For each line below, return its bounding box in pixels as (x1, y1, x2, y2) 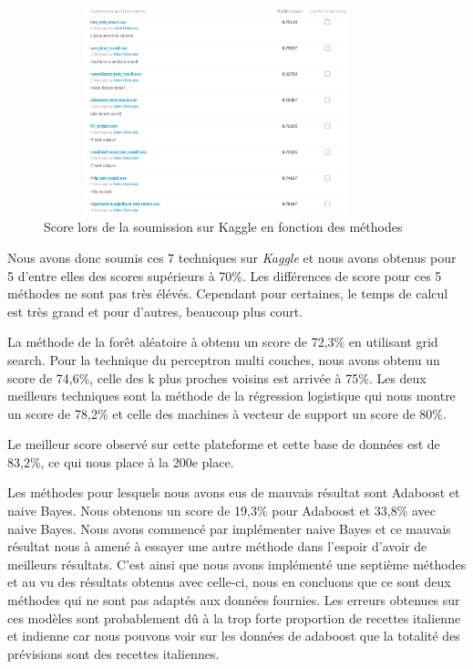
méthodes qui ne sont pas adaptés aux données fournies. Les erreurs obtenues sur (7, 591, 460, 610)
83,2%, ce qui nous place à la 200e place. (7, 452, 234, 471)
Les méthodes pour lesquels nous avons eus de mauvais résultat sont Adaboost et (7, 483, 460, 502)
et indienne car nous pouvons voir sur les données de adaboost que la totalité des (7, 626, 460, 645)
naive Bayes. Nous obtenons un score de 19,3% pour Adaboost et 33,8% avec (7, 501, 436, 520)
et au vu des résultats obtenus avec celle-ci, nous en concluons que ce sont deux (7, 572, 451, 591)
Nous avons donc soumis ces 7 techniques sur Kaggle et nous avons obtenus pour (7, 247, 457, 267)
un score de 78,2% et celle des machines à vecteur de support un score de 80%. (7, 403, 447, 423)
